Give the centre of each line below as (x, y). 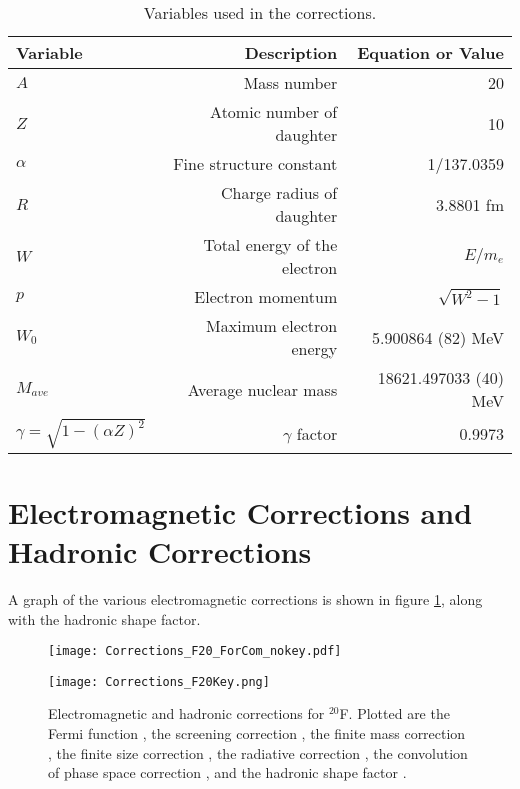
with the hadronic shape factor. (104, 618)
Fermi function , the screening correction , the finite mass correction (257, 733)
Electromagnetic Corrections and (240, 511)
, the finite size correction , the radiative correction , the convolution (258, 752)
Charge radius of (279, 192)
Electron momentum (266, 296)
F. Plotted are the (394, 713)
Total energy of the (270, 244)
